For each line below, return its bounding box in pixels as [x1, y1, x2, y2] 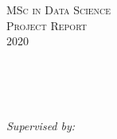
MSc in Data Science [6, 2, 111, 17]
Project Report [6, 17, 87, 33]
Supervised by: [6, 117, 76, 133]
